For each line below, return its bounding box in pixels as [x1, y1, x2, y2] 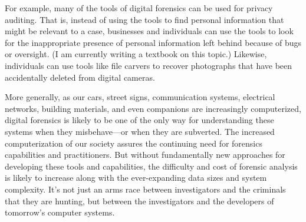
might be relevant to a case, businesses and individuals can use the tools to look [5, 25, 294, 37]
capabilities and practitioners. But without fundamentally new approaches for [5, 148, 285, 161]
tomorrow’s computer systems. [5, 206, 115, 218]
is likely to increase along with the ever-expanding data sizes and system [5, 171, 267, 184]
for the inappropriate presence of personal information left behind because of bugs [5, 36, 302, 48]
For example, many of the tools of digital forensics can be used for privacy [5, 2, 273, 14]
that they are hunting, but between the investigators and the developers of [5, 194, 274, 207]
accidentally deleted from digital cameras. [5, 71, 155, 83]
